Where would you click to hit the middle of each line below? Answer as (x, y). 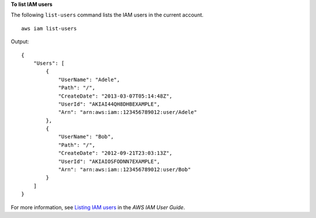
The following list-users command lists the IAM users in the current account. (107, 15)
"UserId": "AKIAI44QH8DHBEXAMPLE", (109, 104)
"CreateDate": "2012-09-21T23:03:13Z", (115, 153)
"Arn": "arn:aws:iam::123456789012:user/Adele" (128, 112)
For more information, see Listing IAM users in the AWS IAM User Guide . (98, 207)
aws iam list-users (49, 28)
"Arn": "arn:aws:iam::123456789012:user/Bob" (125, 170)
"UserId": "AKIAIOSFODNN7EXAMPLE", (109, 161)
